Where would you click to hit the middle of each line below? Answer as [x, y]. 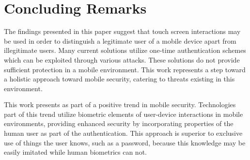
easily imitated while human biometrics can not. [75, 152]
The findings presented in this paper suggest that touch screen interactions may [122, 31]
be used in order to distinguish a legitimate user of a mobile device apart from [120, 40]
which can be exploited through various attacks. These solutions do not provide [122, 59]
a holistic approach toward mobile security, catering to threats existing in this [119, 79]
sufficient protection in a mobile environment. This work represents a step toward [125, 69]
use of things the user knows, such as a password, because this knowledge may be [125, 142]
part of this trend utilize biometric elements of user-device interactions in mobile [124, 114]
